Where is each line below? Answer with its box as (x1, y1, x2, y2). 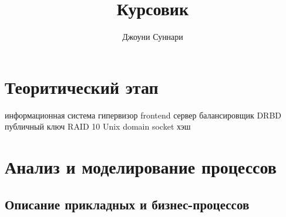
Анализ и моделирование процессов (5, 155, 277, 179)
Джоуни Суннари (122, 30, 183, 43)
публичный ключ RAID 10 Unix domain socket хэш (5, 120, 191, 133)
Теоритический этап (5, 74, 159, 99)
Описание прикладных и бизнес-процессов (5, 195, 250, 213)
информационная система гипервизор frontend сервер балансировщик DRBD (5, 108, 282, 121)
